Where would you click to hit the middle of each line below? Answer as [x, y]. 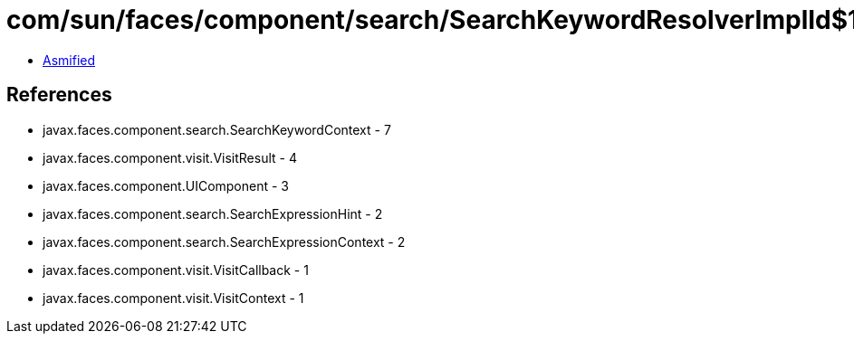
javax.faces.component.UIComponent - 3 [166, 185]
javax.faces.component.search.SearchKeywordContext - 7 [217, 129]
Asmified [69, 60]
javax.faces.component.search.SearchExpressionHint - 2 [213, 213]
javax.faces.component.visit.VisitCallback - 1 [176, 270]
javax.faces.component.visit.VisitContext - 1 [173, 298]
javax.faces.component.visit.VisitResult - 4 [170, 157]
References [59, 95]
